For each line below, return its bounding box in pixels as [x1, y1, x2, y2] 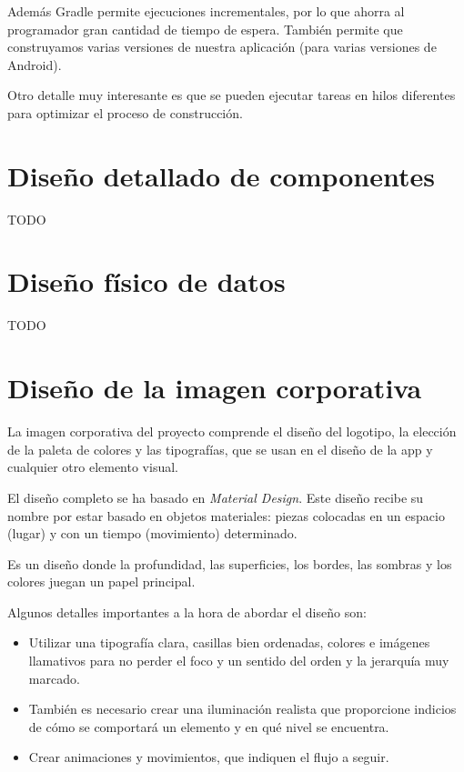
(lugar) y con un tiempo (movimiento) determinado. [7, 524, 298, 543]
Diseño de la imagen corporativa [7, 369, 422, 406]
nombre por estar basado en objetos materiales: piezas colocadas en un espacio [7, 506, 445, 525]
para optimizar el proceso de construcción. [7, 103, 243, 122]
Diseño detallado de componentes [7, 156, 435, 194]
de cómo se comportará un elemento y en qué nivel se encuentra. [28, 717, 389, 736]
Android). [7, 55, 62, 74]
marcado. [28, 668, 80, 687]
